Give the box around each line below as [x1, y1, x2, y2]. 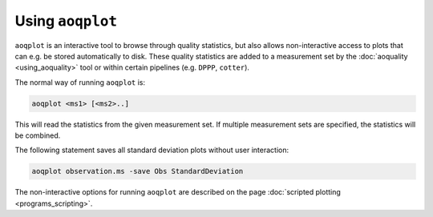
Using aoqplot [14, 12, 118, 30]
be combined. [14, 131, 61, 140]
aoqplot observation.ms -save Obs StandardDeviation [31, 167, 244, 176]
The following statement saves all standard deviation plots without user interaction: [14, 145, 289, 155]
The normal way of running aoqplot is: [14, 77, 146, 87]
